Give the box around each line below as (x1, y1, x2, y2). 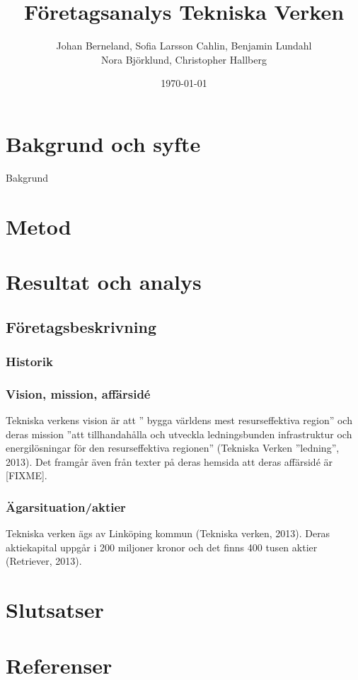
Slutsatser (6, 595, 104, 624)
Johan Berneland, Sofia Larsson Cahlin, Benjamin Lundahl (56, 38, 312, 53)
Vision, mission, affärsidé (6, 385, 151, 402)
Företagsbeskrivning (6, 315, 156, 337)
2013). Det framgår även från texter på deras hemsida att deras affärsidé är (6, 454, 333, 469)
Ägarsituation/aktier (6, 498, 126, 515)
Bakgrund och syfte (6, 129, 201, 158)
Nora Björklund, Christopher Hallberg (101, 52, 267, 66)
